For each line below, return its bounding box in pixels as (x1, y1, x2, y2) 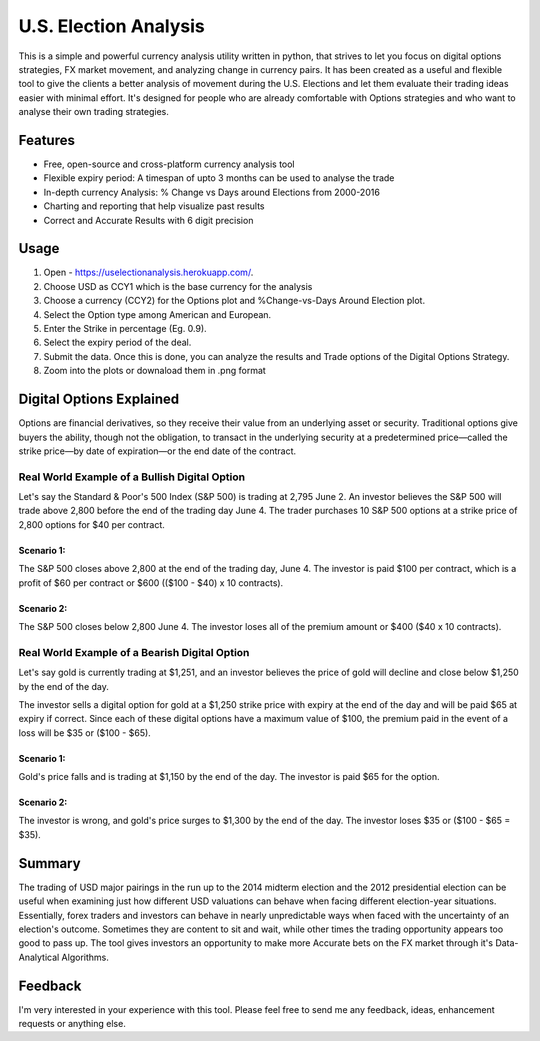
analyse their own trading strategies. (18, 106, 169, 118)
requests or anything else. (18, 1018, 127, 1030)
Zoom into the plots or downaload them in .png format (43, 365, 267, 377)
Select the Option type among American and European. (43, 308, 272, 320)
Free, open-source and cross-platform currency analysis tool (43, 158, 295, 170)
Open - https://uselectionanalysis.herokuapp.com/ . (43, 266, 254, 279)
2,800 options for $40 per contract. (18, 518, 165, 530)
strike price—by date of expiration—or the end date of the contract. (18, 445, 297, 457)
